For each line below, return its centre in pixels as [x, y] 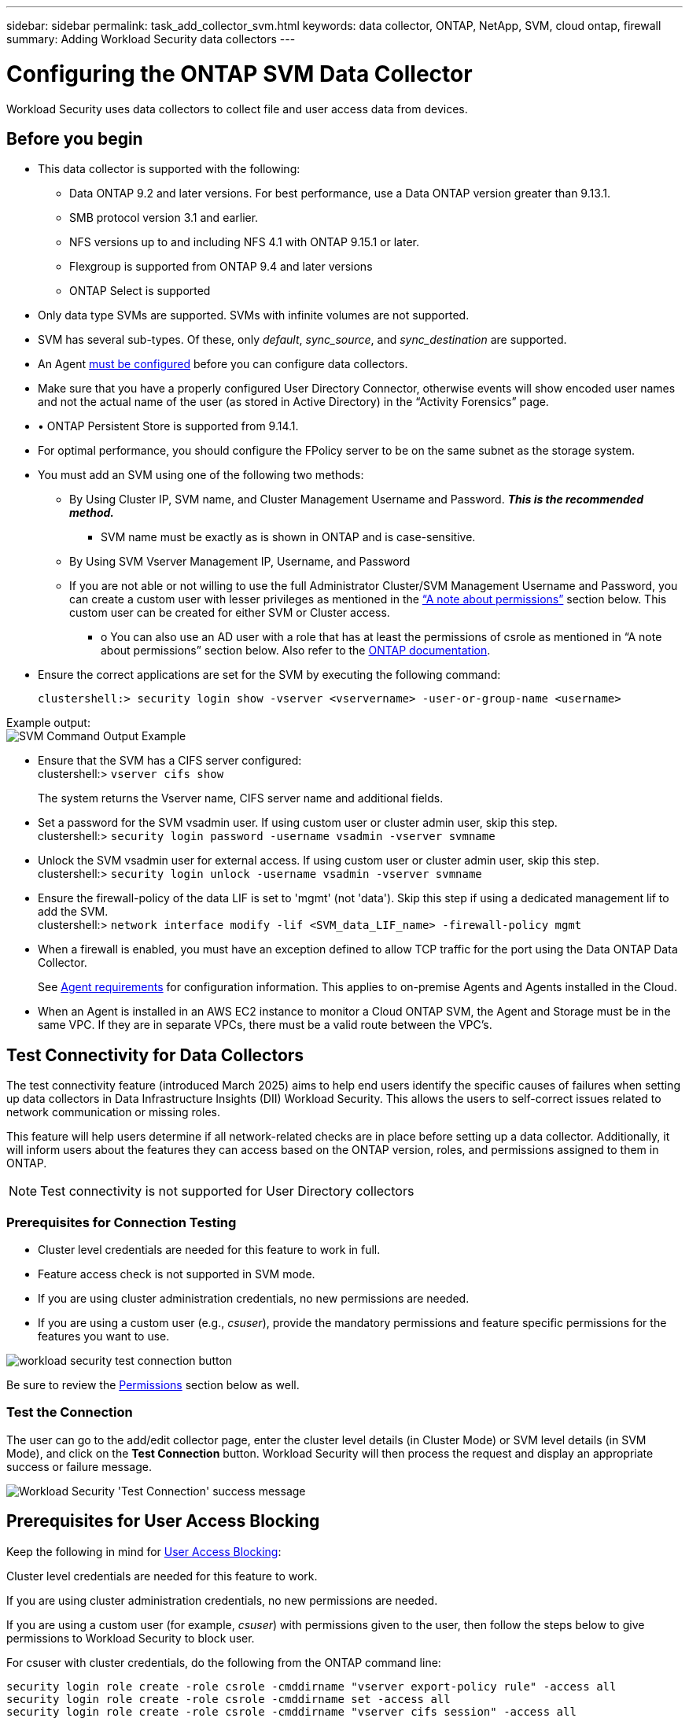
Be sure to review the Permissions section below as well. [153, 1384]
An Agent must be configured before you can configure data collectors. [223, 364]
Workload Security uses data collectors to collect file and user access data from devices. [237, 109]
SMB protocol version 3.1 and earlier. [164, 218]
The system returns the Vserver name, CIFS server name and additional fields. [241, 798]
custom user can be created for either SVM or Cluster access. [230, 613]
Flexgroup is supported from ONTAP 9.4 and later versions [221, 267]
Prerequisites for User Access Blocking [163, 1521]
